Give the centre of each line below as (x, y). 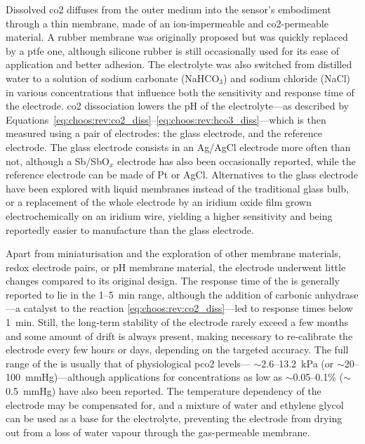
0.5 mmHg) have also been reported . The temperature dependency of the (164, 391)
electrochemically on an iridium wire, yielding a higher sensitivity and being (169, 215)
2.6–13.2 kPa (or (298, 363)
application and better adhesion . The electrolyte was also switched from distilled (179, 64)
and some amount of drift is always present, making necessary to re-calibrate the (179, 335)
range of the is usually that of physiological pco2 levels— (128, 363)
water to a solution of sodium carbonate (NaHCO (113, 78)
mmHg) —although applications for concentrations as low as (153, 377)
